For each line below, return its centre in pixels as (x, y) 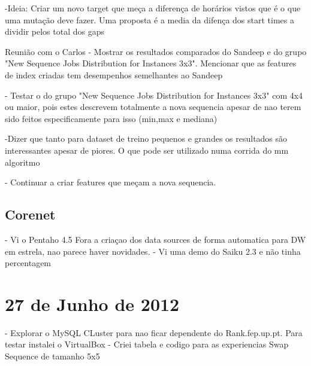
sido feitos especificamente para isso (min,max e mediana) (111, 118)
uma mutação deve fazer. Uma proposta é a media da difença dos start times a (150, 19)
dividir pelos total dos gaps (55, 31)
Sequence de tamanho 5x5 (52, 356)
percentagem (28, 263)
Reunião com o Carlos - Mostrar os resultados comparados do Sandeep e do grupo (156, 51)
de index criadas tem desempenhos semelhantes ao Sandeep (114, 74)
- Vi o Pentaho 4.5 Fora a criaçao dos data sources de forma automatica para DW (155, 239)
